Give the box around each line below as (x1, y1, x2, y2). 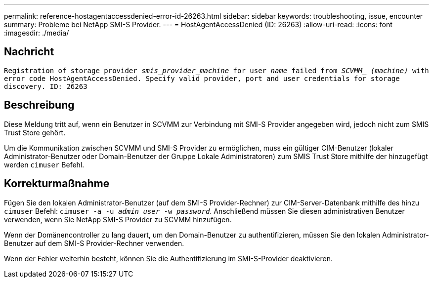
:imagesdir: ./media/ (4, 29, 69, 37)
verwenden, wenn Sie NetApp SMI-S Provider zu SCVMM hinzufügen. (4, 215, 232, 224)
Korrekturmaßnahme (4, 177, 110, 190)
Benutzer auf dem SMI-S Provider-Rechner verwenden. (4, 239, 184, 247)
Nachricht (4, 45, 54, 58)
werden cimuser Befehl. (4, 160, 85, 169)
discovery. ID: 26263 (4, 82, 87, 90)
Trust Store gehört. (4, 128, 66, 137)
